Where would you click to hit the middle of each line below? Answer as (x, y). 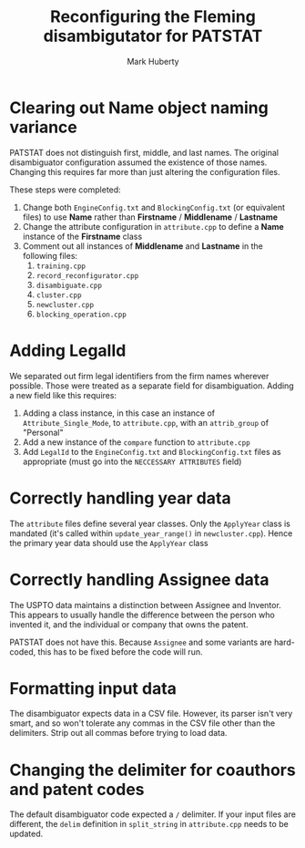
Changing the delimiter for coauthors (152, 770)
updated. (26, 834)
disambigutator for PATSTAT (153, 36)
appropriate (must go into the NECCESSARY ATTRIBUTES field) (132, 461)
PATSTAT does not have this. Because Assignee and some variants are (141, 642)
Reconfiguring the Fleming (153, 17)
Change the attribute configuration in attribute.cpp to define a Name (153, 226)
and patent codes (77, 789)
